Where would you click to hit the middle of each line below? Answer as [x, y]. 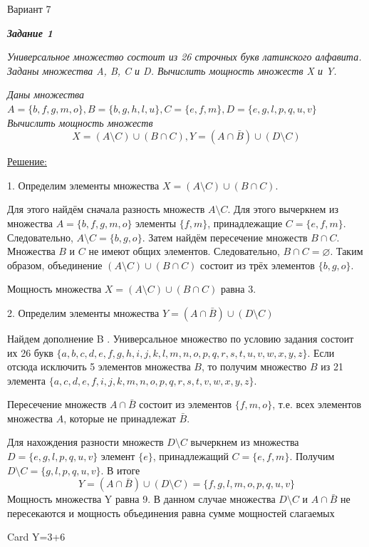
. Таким [347, 251]
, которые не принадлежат [120, 418]
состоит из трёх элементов [258, 265]
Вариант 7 [29, 9]
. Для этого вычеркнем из [283, 209]
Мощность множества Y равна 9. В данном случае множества [141, 499]
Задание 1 [30, 32]
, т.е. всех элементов [317, 404]
